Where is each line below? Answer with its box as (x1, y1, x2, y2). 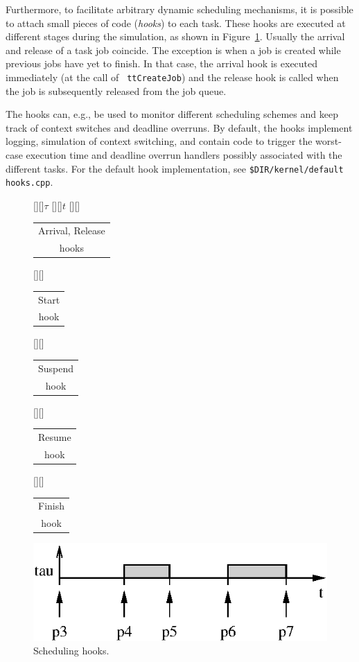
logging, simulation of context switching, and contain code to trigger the (6, 134, 313, 148)
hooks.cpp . (6, 175, 53, 189)
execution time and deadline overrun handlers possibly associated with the (26, 148, 342, 162)
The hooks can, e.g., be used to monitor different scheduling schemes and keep (6, 107, 338, 121)
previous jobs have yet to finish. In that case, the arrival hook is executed (6, 56, 318, 71)
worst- (315, 134, 342, 148)
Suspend (38, 360, 74, 375)
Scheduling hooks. (33, 643, 110, 658)
